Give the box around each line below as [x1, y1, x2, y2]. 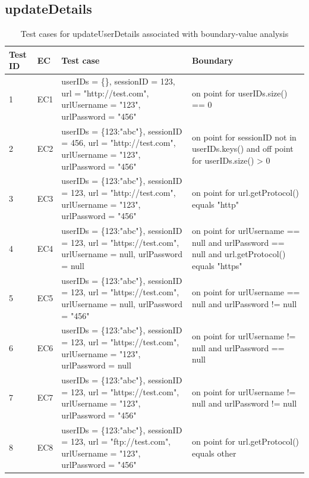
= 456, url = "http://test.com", [61, 136, 176, 149]
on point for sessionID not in [192, 130, 297, 143]
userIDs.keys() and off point [192, 142, 294, 155]
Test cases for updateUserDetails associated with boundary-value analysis [20, 27, 289, 40]
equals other [192, 446, 237, 459]
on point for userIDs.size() [192, 86, 288, 99]
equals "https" [192, 259, 242, 271]
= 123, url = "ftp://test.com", [61, 435, 171, 448]
